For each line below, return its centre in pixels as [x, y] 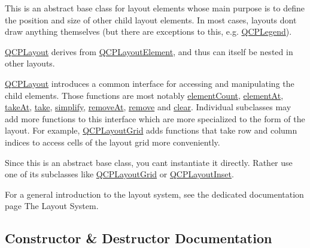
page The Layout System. [52, 206]
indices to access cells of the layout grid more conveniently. [113, 142]
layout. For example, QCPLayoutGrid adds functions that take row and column [151, 130]
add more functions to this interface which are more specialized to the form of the [155, 118]
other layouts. [30, 63]
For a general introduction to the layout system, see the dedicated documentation [154, 194]
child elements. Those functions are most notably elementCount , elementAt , [144, 95]
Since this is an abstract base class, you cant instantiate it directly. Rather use [149, 162]
